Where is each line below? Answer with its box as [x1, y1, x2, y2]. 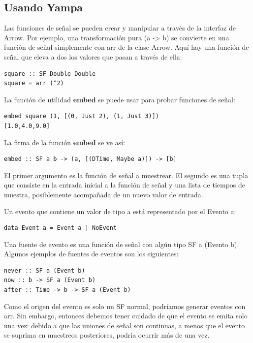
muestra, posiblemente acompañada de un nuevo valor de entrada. [4, 189, 203, 199]
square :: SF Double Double [4, 70, 96, 77]
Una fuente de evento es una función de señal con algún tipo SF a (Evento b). [4, 239, 239, 249]
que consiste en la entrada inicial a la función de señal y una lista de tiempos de [4, 180, 246, 190]
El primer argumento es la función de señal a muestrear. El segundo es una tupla [4, 170, 249, 180]
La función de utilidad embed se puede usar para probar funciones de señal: [4, 94, 235, 104]
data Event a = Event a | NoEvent [4, 224, 117, 232]
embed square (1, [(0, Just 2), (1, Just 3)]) [4, 113, 159, 120]
